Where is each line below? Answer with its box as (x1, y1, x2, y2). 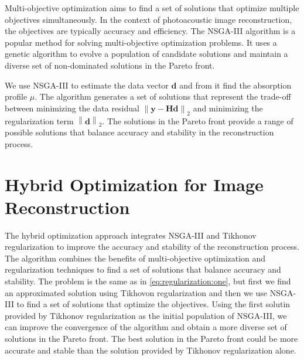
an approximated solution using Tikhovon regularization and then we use (5, 286, 267, 298)
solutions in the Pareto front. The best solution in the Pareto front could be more (5, 332, 298, 344)
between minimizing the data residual (5, 101, 139, 114)
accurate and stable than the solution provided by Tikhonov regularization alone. (5, 344, 296, 356)
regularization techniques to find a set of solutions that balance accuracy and (5, 263, 281, 276)
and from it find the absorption (179, 79, 292, 91)
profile (5, 90, 28, 103)
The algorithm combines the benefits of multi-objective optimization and (5, 252, 266, 264)
